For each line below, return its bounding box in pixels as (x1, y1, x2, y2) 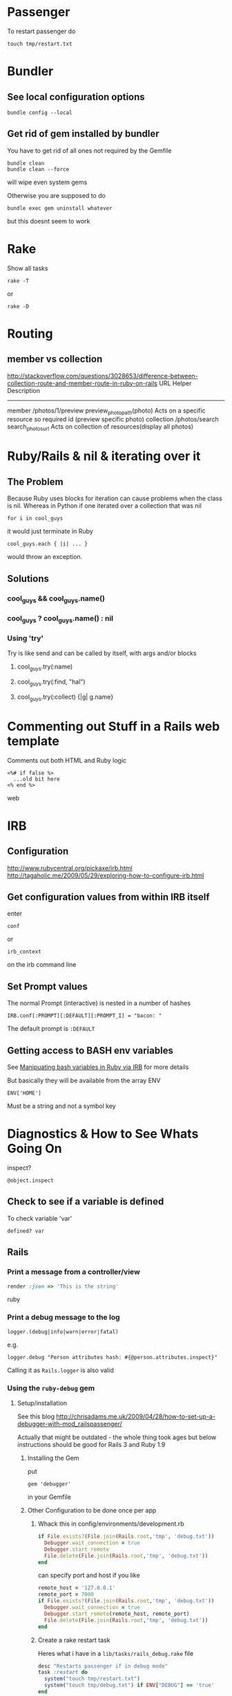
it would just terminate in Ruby (7, 527, 93, 536)
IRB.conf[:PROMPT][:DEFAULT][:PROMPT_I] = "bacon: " (7, 1012, 162, 1019)
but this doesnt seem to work (7, 217, 90, 225)
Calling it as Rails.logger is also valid (7, 1366, 114, 1374)
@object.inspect (7, 1177, 54, 1184)
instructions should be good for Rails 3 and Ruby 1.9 (17, 1441, 166, 1449)
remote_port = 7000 (37, 1591, 95, 1598)
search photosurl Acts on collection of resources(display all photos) (7, 423, 194, 432)
